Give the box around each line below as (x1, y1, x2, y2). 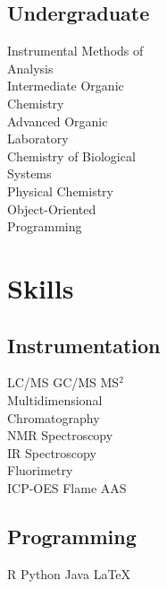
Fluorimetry (7, 461, 73, 480)
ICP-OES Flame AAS (7, 478, 127, 497)
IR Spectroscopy (7, 443, 96, 462)
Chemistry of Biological (7, 146, 136, 165)
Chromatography (7, 408, 100, 427)
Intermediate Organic (7, 76, 124, 95)
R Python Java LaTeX (7, 564, 131, 583)
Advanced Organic (7, 111, 108, 130)
